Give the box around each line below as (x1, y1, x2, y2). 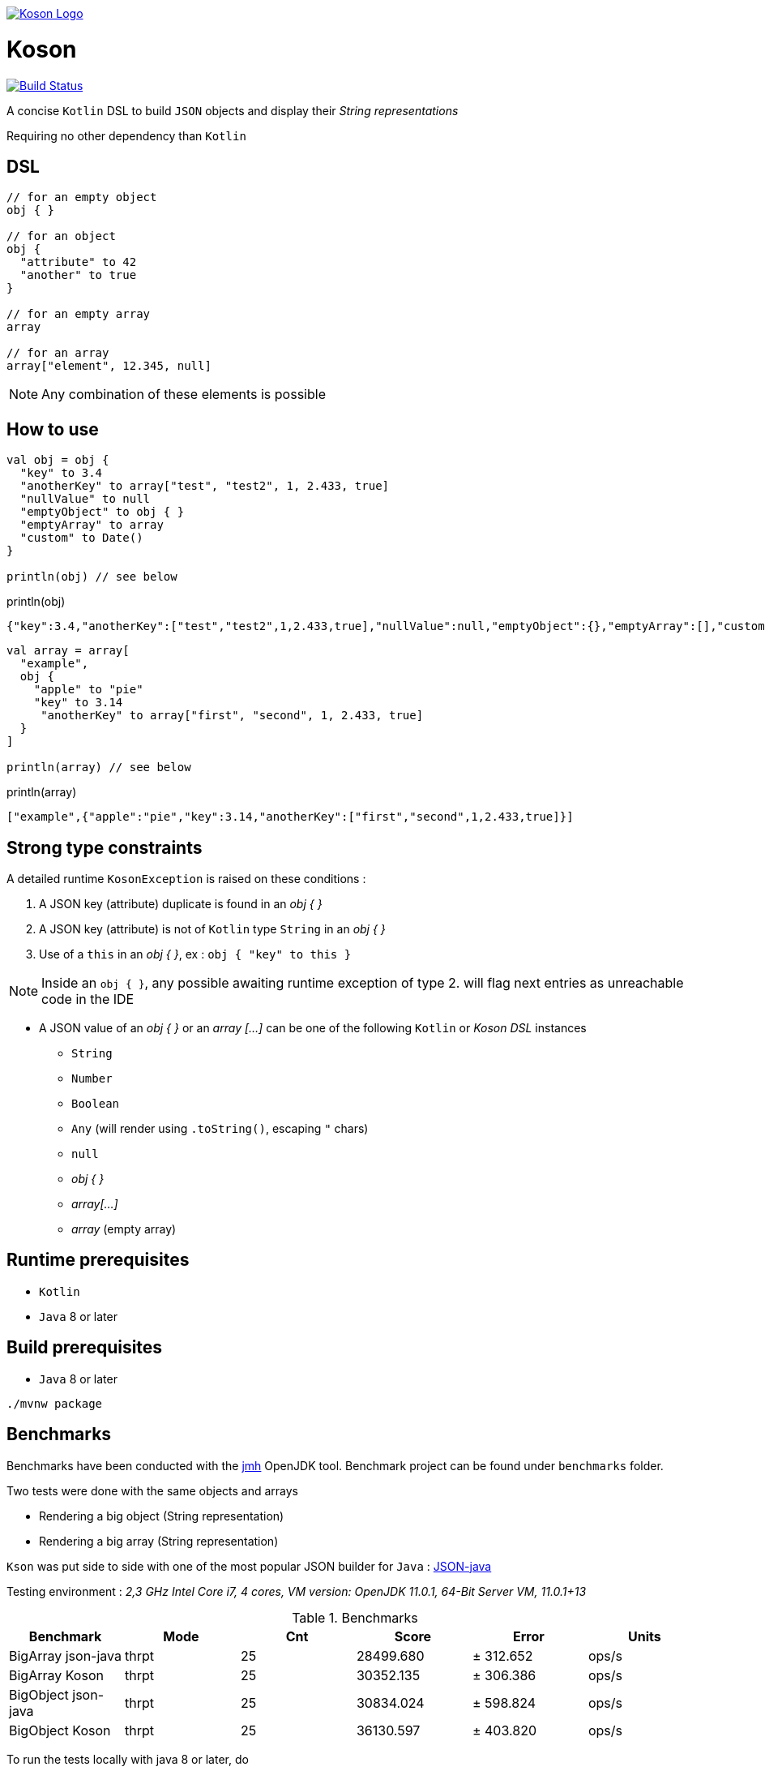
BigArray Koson (9, 1666, 104, 1683)
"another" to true (19, 268, 137, 282)
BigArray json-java (9, 1647, 122, 1664)
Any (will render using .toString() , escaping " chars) (71, 1121, 369, 1136)
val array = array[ (6, 644, 130, 658)
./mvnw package (6, 1396, 103, 1410)
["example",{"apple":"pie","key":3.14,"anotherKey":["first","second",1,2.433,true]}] (6, 810, 574, 824)
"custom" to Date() (19, 531, 143, 545)
